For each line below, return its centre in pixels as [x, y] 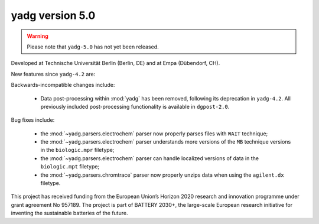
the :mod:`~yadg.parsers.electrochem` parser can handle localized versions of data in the [150, 158]
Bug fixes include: [33, 120]
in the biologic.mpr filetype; [77, 150]
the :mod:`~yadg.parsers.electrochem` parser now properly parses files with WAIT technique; [154, 134]
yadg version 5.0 [53, 15]
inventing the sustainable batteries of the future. [69, 213]
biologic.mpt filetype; [70, 167]
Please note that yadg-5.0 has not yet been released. [93, 47]
